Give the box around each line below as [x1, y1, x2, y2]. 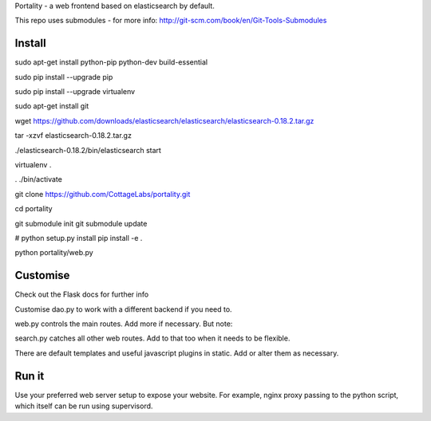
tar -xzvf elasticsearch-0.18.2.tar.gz [14, 131, 132, 140]
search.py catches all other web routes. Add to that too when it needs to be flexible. [14, 333, 291, 343]
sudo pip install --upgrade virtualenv [14, 87, 136, 96]
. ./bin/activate [14, 175, 63, 184]
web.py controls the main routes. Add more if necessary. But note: [14, 319, 233, 329]
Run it [14, 369, 45, 383]
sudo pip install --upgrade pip [14, 72, 113, 81]
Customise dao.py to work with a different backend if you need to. [14, 304, 232, 314]
